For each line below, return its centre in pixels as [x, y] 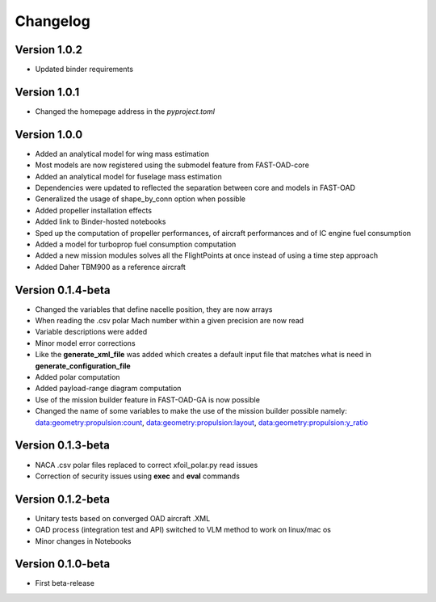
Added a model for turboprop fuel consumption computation [136, 244]
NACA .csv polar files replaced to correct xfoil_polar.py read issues [147, 465]
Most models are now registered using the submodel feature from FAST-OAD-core [172, 165]
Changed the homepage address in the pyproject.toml [125, 111]
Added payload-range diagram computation [108, 389]
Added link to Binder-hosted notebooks [101, 221]
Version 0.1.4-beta [63, 290]
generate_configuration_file [83, 366]
